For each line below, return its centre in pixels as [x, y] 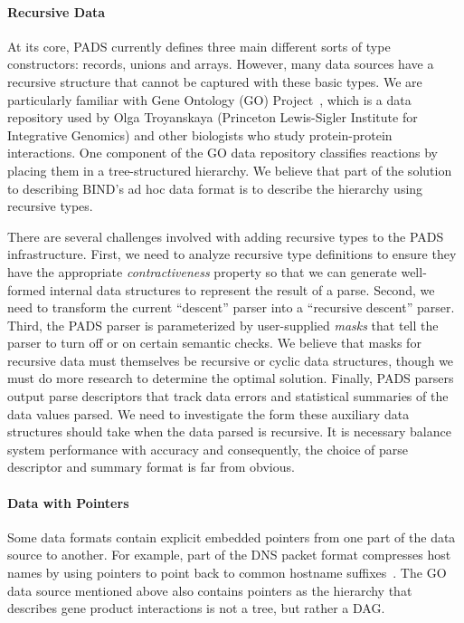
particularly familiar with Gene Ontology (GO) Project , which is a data [209, 99]
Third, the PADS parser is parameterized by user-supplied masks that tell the [223, 325]
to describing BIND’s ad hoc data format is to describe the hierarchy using [215, 188]
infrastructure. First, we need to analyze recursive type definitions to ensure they [232, 254]
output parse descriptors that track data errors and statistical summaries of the [228, 396]
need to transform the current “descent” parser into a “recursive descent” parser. [231, 307]
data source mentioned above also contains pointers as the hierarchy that [210, 590]
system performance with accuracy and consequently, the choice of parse [208, 449]
